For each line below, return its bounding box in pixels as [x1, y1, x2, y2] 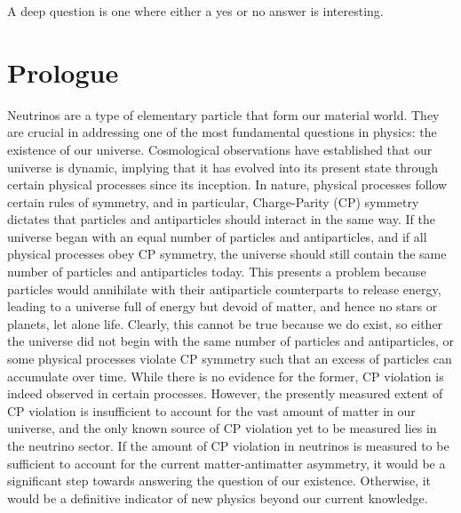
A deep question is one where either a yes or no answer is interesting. [7, 2, 384, 20]
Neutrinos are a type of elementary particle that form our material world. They [7, 105, 440, 124]
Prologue [7, 53, 119, 90]
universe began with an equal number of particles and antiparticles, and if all [7, 227, 427, 245]
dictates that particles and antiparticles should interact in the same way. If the [7, 210, 435, 228]
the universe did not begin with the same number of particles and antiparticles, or [7, 332, 454, 350]
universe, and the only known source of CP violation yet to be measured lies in [7, 419, 437, 437]
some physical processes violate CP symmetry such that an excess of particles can [7, 349, 452, 368]
